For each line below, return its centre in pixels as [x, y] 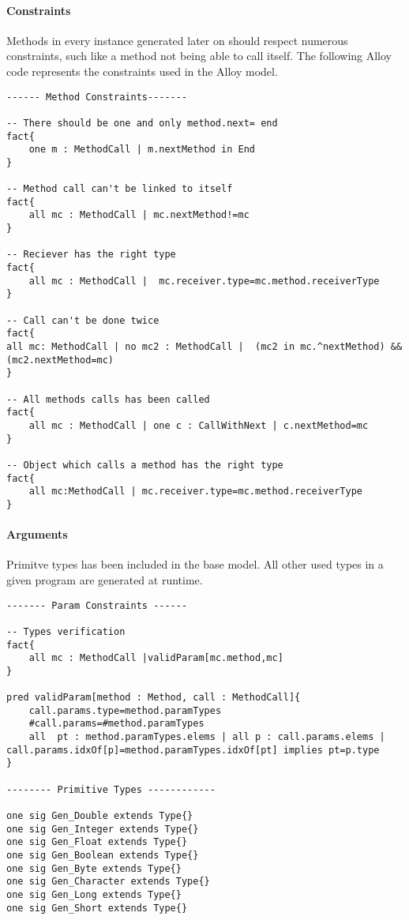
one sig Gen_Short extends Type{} [97, 908]
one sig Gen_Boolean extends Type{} [103, 856]
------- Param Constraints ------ [97, 605]
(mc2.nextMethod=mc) [60, 360]
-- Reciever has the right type [91, 255]
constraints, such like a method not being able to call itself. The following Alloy [199, 56]
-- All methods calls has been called [108, 399]
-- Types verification [66, 631]
